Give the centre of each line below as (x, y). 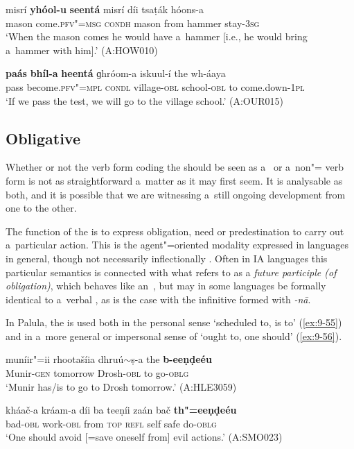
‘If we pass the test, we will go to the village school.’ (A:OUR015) (145, 100)
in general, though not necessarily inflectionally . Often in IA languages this (167, 258)
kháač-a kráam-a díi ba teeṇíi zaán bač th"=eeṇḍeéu (121, 410)
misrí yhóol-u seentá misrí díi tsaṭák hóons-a (105, 9)
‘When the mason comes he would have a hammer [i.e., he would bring (157, 36)
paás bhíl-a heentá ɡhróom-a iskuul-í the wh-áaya (116, 73)
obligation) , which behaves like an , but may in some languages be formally (166, 286)
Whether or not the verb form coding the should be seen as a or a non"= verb (175, 167)
